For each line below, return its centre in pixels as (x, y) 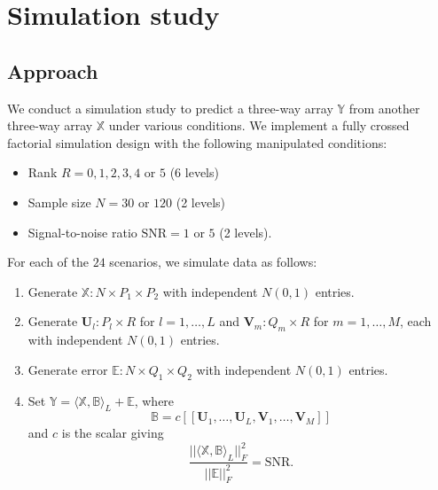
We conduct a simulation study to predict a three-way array (170, 108)
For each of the (48, 262)
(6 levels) (194, 172)
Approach (53, 70)
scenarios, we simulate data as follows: (213, 262)
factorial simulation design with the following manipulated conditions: (197, 142)
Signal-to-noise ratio (82, 232)
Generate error (68, 369)
